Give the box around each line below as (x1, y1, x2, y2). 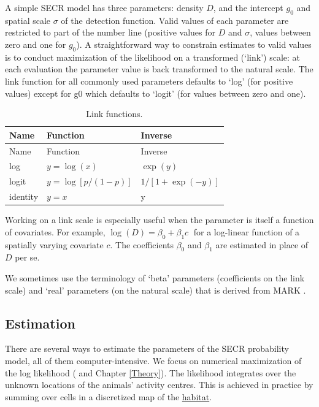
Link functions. (86, 107, 143, 120)
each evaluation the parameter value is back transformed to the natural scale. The (5, 63, 313, 75)
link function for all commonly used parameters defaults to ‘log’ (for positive (5, 74, 293, 87)
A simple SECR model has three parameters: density (5, 1, 204, 13)
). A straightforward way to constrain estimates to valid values (76, 37, 312, 50)
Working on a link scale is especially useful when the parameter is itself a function (5, 213, 314, 226)
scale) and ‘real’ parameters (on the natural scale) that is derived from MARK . (5, 283, 306, 296)
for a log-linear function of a (193, 225, 300, 238)
